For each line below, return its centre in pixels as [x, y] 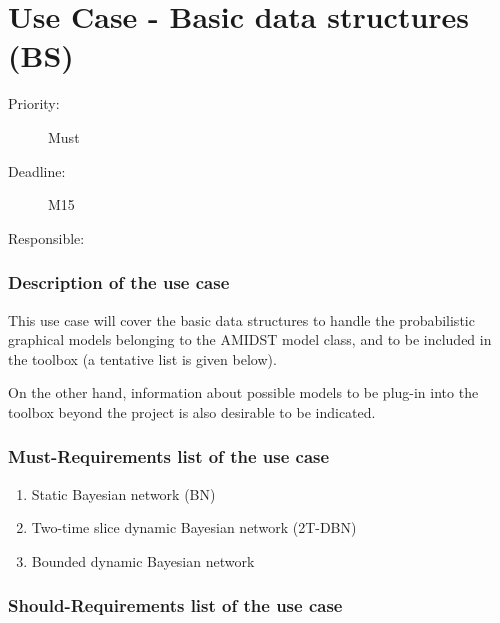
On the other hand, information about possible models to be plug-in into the [243, 392]
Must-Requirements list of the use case [169, 456]
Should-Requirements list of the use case [175, 605]
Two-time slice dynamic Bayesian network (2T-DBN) [194, 527]
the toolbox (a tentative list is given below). [142, 358]
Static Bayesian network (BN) [123, 493]
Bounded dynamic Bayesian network [143, 560]
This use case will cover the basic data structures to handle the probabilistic [241, 319]
